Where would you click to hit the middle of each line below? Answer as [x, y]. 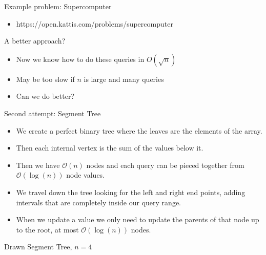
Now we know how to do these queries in [80, 59]
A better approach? [35, 41]
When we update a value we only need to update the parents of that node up [138, 219]
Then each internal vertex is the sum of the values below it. [110, 148]
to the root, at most [47, 229]
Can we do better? [45, 96]
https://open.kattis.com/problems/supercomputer [95, 23]
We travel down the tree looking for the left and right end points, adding [131, 192]
